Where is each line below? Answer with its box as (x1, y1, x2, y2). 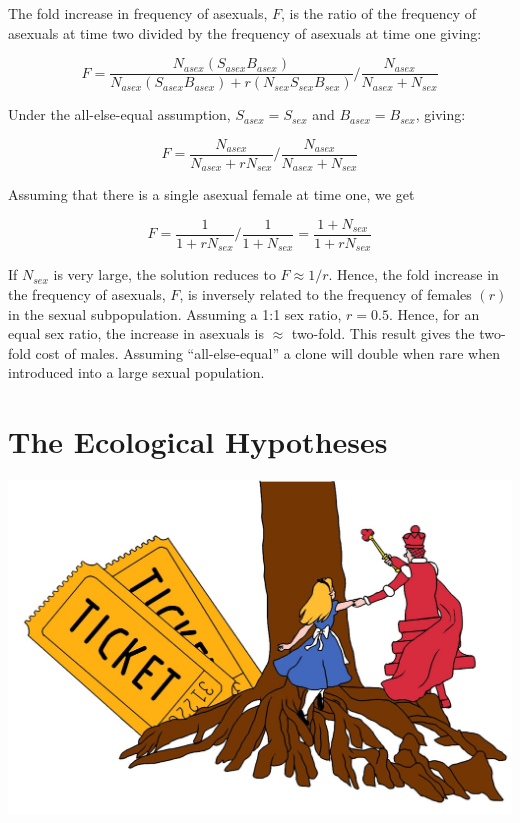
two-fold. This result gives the (291, 323, 475, 344)
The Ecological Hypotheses (8, 421, 388, 462)
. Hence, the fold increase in (328, 264, 499, 285)
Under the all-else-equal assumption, (8, 104, 231, 125)
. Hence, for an (388, 303, 480, 324)
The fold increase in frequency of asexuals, (8, 3, 268, 23)
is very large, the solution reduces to (53, 264, 276, 285)
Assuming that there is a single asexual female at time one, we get (8, 184, 415, 205)
